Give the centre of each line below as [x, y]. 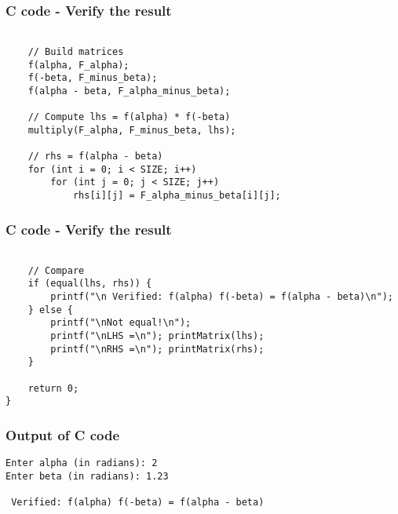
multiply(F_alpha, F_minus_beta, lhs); [132, 130]
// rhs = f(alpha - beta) [95, 157]
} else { [50, 310]
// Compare [56, 270]
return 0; [53, 388]
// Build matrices [76, 51]
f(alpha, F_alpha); [79, 65]
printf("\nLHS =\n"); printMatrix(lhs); [157, 335]
